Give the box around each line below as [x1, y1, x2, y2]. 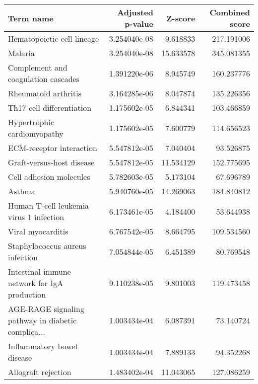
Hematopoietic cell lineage [8, 33, 99, 44]
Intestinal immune [8, 266, 71, 277]
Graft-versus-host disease [8, 156, 95, 168]
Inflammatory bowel [8, 340, 78, 352]
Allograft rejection [8, 366, 71, 378]
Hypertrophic [8, 116, 55, 128]
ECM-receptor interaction [8, 142, 97, 154]
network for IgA [8, 277, 64, 289]
